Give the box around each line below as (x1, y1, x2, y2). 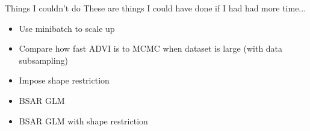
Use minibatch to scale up (19, 22, 115, 34)
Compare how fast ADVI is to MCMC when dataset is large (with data (19, 42, 283, 55)
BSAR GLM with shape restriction (19, 114, 148, 127)
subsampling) (19, 53, 68, 66)
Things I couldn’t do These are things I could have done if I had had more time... (5, 2, 306, 14)
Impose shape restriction (19, 74, 110, 87)
